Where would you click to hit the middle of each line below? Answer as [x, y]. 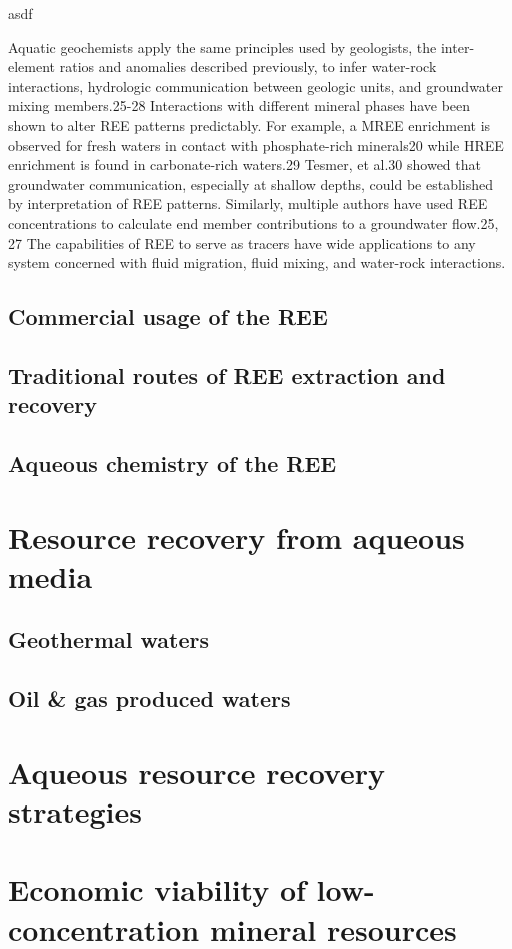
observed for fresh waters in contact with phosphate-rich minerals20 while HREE [256, 144]
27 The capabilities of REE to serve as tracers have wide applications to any [242, 242]
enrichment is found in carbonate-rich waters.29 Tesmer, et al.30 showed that [244, 164]
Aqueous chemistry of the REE [172, 463]
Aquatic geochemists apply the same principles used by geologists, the [222, 46]
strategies [75, 810]
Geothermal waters [109, 639]
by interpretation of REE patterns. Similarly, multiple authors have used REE [248, 203]
